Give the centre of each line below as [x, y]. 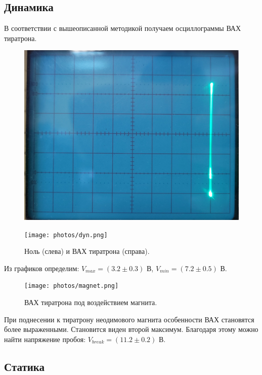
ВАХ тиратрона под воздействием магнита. [91, 302]
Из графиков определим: [42, 268]
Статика [25, 366]
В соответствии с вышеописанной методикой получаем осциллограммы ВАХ [123, 28]
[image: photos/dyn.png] [66, 235]
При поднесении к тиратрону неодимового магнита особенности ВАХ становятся [129, 319]
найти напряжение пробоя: [45, 339]
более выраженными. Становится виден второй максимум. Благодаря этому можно [131, 329]
